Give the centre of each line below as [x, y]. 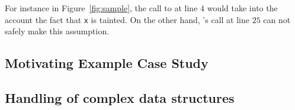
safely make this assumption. [57, 31]
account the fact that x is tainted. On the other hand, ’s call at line [127, 19]
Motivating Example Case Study [107, 63]
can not [277, 19]
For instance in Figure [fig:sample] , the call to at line [101, 8]
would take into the [242, 8]
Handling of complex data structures [120, 98]
